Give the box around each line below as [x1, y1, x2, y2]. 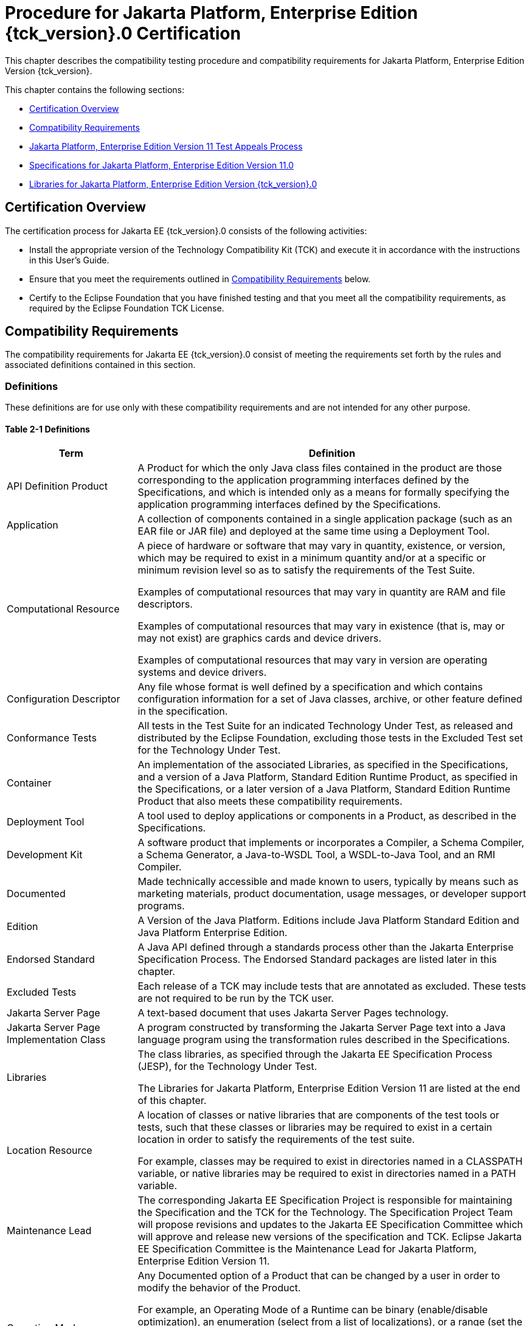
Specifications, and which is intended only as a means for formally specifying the [137, 486, 510, 499]
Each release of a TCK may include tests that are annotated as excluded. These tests [137, 980, 526, 993]
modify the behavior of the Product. [137, 1282, 301, 1294]
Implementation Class [7, 1033, 106, 1046]
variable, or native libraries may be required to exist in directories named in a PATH [137, 1167, 516, 1180]
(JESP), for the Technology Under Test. [137, 1060, 318, 1073]
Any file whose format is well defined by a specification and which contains [137, 681, 483, 693]
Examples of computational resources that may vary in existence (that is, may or [137, 620, 505, 633]
